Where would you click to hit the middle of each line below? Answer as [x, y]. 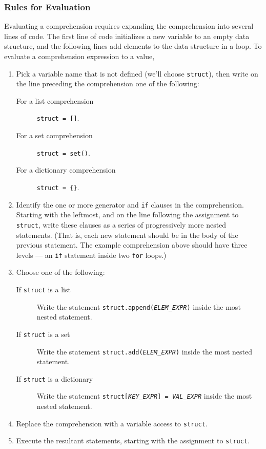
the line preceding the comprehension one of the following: [108, 83]
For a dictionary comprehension [66, 170]
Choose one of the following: [60, 272]
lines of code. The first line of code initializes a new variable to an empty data [127, 36]
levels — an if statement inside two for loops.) [91, 255]
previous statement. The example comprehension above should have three [132, 245]
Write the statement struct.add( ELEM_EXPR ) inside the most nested [144, 351]
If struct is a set [43, 334]
